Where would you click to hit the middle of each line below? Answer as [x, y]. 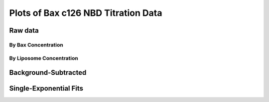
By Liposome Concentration [44, 58]
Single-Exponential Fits [46, 88]
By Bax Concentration [36, 45]
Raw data [24, 30]
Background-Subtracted [48, 73]
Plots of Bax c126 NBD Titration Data [86, 13]
